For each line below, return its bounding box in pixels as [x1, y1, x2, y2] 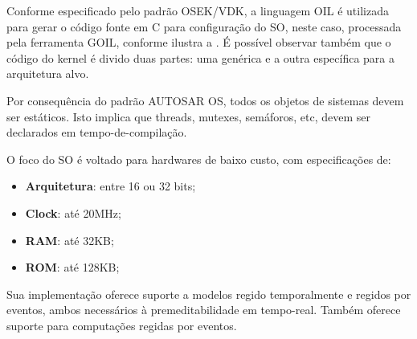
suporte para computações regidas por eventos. [6, 317, 237, 333]
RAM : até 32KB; [25, 231, 114, 248]
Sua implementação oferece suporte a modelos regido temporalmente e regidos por [6, 285, 411, 302]
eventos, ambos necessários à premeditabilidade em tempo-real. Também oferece [6, 301, 401, 318]
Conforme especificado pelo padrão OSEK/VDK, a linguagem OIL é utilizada [6, 2, 389, 18]
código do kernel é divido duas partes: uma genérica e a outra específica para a [6, 49, 395, 66]
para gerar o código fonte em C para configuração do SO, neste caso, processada [6, 18, 402, 35]
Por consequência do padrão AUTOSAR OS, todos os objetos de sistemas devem [6, 92, 404, 108]
